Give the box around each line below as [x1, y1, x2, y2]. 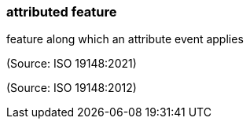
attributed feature [6, 4, 117, 20]
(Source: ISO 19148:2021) [6, 57, 137, 71]
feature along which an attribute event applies [6, 32, 244, 46]
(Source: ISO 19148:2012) [6, 81, 137, 95]
